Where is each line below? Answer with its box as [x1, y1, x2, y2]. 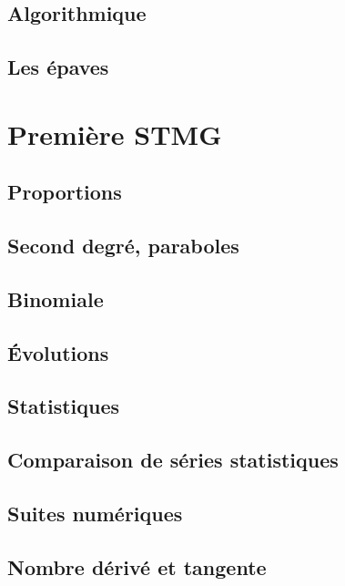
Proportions [7, 178, 122, 206]
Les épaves [7, 53, 109, 81]
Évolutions [7, 338, 109, 366]
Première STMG [7, 115, 222, 152]
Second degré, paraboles [7, 231, 239, 260]
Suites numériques [7, 499, 183, 528]
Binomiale [7, 284, 104, 313]
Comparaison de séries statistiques [7, 446, 339, 474]
